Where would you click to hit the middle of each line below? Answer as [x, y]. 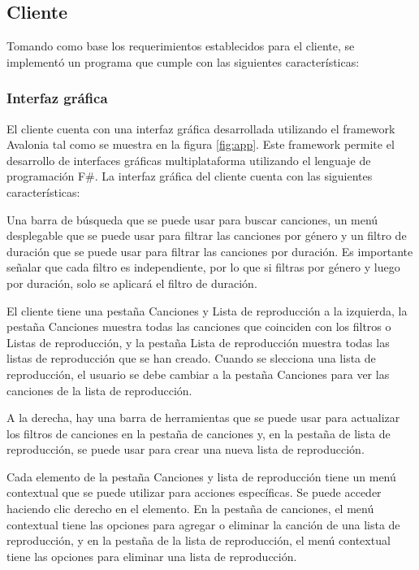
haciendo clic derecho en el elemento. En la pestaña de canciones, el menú [190, 509]
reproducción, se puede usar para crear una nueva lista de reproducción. [186, 449]
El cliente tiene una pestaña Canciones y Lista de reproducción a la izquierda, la [207, 310]
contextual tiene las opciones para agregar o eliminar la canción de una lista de [203, 524]
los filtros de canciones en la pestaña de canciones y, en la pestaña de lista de [199, 433]
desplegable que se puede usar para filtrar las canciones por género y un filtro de [207, 235]
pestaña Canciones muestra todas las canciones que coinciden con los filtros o [199, 326]
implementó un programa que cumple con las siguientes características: [183, 61]
